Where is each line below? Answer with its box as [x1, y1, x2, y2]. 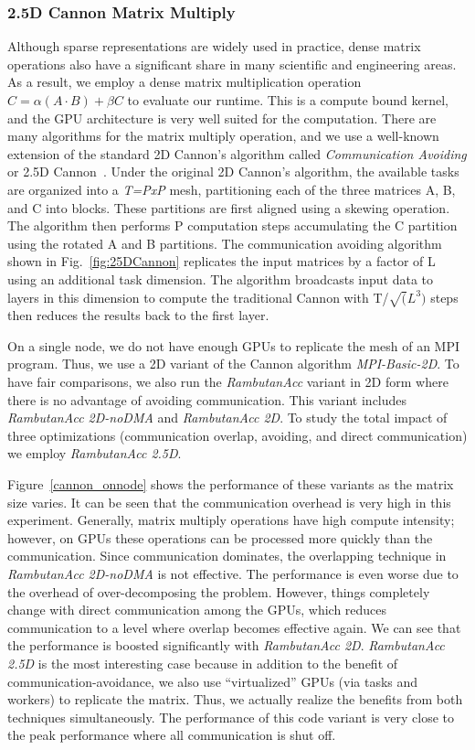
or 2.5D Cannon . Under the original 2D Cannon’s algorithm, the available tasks [7, 162, 459, 181]
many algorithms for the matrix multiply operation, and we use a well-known [7, 126, 439, 145]
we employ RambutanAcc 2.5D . [7, 444, 182, 463]
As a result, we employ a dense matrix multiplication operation [7, 72, 362, 91]
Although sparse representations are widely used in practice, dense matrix [7, 37, 421, 56]
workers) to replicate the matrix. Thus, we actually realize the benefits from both [7, 690, 463, 709]
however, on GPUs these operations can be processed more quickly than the [7, 528, 433, 547]
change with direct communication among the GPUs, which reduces [7, 600, 387, 619]
